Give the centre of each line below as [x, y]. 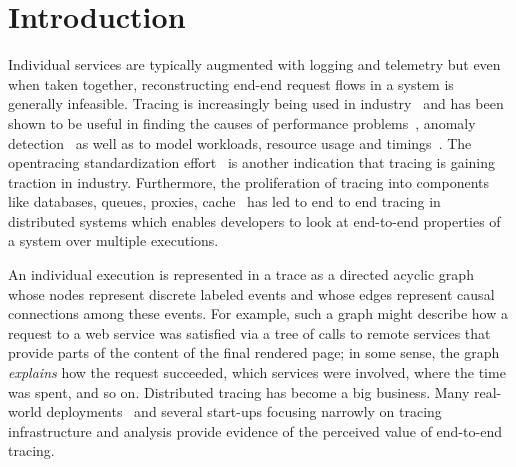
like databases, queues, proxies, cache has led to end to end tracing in [224, 201]
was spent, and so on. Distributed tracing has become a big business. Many [239, 391]
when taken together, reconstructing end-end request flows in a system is [231, 83]
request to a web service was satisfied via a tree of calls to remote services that [249, 332]
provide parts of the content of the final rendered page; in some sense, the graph [254, 352]
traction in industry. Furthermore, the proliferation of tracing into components [249, 181]
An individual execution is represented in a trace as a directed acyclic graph [241, 274]
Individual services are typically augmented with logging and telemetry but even [254, 64]
